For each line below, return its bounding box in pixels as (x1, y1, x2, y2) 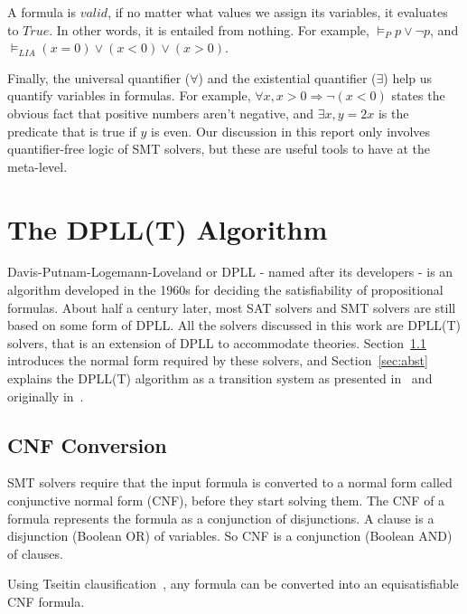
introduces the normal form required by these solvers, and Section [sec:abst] (7, 351, 428, 370)
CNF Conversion (7, 430, 167, 458)
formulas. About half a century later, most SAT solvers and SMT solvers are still (7, 298, 456, 316)
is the (378, 103, 409, 122)
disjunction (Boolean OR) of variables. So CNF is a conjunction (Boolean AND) (7, 526, 453, 545)
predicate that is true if (7, 121, 136, 140)
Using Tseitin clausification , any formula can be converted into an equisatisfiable (7, 574, 459, 593)
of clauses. (7, 543, 63, 562)
